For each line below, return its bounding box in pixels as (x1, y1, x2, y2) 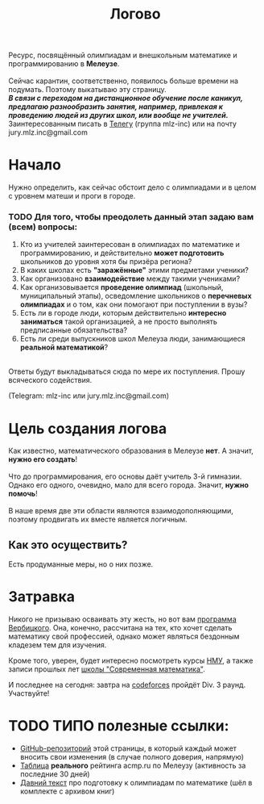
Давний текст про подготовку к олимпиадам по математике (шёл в (19, 778, 253, 788)
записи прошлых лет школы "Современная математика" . (8, 664, 205, 674)
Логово (109, 5, 161, 23)
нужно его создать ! (8, 454, 78, 464)
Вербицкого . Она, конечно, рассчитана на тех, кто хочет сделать (8, 623, 233, 633)
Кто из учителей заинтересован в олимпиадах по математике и (19, 240, 240, 249)
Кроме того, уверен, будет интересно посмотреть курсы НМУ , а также (8, 655, 254, 666)
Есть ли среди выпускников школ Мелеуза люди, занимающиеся (19, 334, 245, 344)
